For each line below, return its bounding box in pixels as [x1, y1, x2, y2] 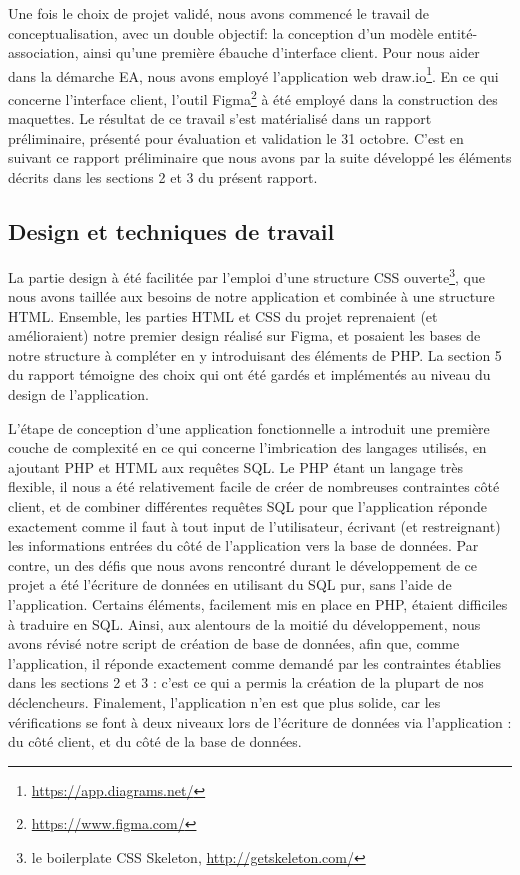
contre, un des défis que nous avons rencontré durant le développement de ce [8, 554, 478, 575]
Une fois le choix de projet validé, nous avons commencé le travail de [8, 3, 430, 23]
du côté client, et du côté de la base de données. [8, 731, 302, 752]
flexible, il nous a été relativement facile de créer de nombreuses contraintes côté [8, 476, 500, 497]
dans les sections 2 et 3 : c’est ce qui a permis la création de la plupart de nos [8, 672, 484, 693]
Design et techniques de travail [8, 216, 335, 247]
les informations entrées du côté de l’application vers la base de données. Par [8, 535, 479, 556]
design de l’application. [8, 384, 149, 405]
